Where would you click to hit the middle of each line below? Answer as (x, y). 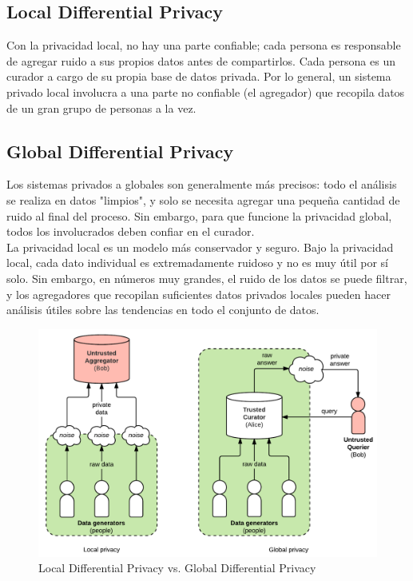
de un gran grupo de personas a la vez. (101, 107)
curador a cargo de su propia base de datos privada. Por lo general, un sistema (199, 76)
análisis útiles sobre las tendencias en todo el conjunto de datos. (163, 310)
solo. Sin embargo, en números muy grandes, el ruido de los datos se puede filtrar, (207, 278)
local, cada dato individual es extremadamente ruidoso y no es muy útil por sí (197, 263)
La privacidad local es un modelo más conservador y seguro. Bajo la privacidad (200, 247)
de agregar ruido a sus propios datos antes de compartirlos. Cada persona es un (201, 60)
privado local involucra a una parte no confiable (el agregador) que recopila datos (206, 92)
